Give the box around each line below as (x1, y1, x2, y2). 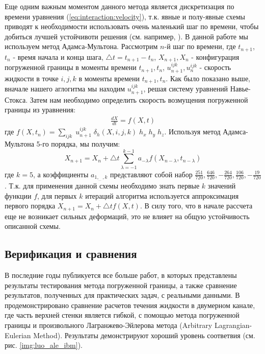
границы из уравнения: (5, 104, 76, 115)
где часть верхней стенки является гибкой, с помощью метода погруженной (5, 310, 240, 320)
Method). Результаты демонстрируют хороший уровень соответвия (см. (33, 329, 255, 340)
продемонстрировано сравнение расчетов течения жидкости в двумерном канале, (5, 299, 255, 310)
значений (207, 180, 236, 191)
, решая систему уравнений (143, 83, 228, 94)
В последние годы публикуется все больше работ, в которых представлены (5, 270, 237, 280)
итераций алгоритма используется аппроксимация (85, 190, 239, 201)
